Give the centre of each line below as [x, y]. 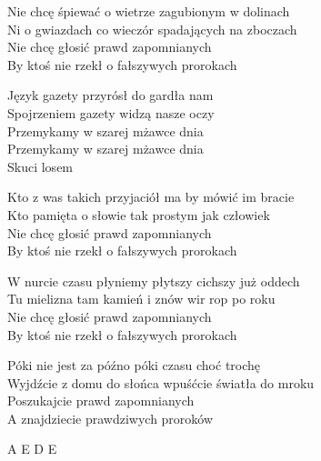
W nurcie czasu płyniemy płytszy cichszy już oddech [154, 281]
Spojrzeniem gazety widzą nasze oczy [111, 112]
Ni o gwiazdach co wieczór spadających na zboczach [152, 29]
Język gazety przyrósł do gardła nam [110, 95]
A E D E [32, 449]
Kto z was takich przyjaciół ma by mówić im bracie [151, 197]
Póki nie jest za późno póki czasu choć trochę [134, 365]
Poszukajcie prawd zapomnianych [101, 401]
